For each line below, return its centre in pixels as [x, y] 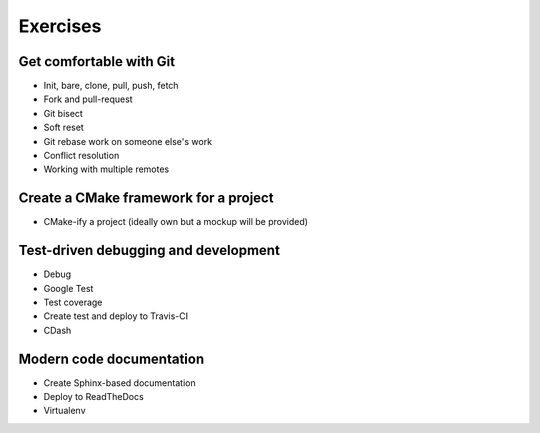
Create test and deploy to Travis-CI [116, 316]
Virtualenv [64, 411]
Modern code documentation [111, 358]
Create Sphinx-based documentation [119, 382]
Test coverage [73, 302]
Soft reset [63, 127]
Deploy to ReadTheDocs [93, 397]
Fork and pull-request [88, 99]
